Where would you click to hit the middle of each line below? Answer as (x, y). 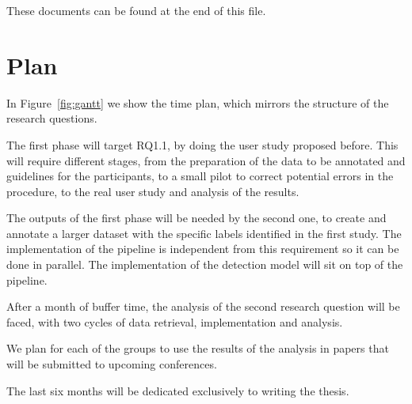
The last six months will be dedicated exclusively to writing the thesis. (178, 390)
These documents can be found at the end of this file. (136, 10)
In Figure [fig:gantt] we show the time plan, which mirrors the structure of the (198, 102)
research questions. (52, 118)
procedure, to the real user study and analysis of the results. (153, 191)
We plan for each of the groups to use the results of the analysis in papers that (198, 348)
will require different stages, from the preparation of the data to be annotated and (206, 160)
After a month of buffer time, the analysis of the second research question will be (203, 306)
